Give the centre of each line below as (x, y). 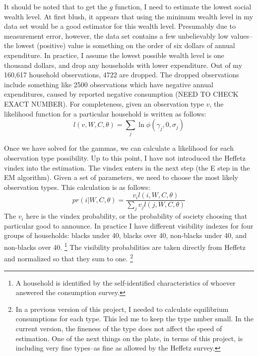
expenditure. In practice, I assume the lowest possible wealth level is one (114, 55)
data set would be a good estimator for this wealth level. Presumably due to (120, 26)
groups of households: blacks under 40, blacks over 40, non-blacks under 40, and (126, 235)
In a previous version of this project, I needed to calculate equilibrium (122, 309)
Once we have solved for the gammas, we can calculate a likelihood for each (119, 148)
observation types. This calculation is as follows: (77, 187)
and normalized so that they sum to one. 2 (68, 258)
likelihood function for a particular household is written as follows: (105, 113)
